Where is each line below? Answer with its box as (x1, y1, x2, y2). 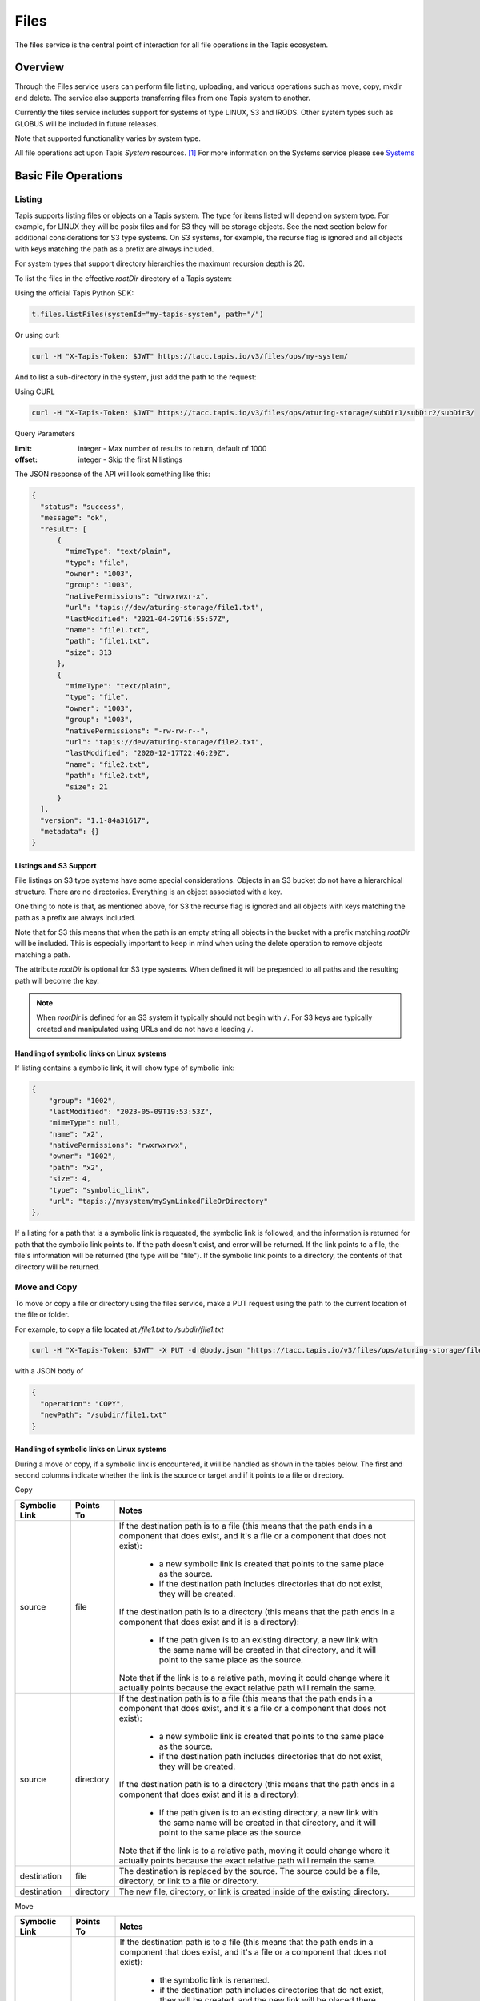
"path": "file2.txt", (65, 771, 150, 780)
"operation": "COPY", (40, 1399, 126, 1408)
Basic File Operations (14, 169, 123, 183)
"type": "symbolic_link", (48, 1185, 150, 1194)
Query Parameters (14, 429, 76, 439)
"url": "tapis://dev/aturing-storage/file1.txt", (65, 603, 264, 612)
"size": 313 (65, 648, 112, 656)
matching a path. (14, 949, 71, 960)
